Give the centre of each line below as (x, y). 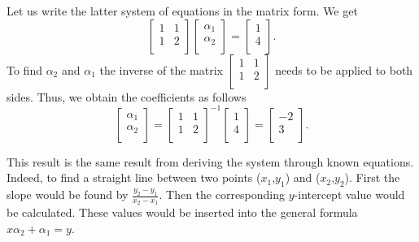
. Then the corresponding (222, 194)
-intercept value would (349, 194)
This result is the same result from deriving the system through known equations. (210, 161)
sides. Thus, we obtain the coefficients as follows (127, 96)
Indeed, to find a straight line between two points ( (134, 177)
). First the (372, 177)
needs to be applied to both (344, 69)
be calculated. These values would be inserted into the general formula (182, 212)
